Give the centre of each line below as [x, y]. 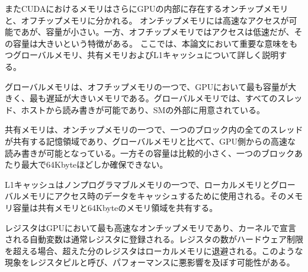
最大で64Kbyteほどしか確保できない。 [94, 164]
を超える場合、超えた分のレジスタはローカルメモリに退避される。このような [154, 250]
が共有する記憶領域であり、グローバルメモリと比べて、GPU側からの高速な [150, 141]
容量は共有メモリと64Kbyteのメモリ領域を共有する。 [115, 207]
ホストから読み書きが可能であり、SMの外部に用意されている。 [143, 109]
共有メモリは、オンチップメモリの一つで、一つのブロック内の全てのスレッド [154, 129]
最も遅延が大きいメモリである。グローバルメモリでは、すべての [153, 98]
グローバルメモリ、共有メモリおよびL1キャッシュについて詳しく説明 [146, 55]
